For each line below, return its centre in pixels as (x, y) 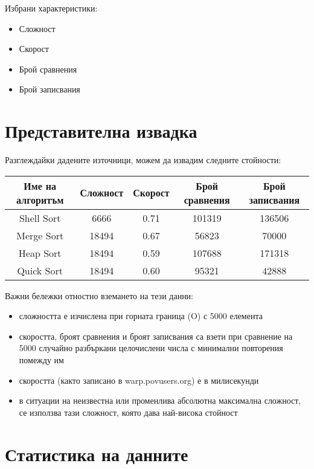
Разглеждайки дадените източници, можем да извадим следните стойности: (143, 160)
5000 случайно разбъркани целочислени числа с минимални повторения (151, 348)
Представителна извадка (101, 131)
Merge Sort (40, 235)
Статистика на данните (97, 454)
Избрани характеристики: (51, 8)
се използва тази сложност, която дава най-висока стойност (128, 412)
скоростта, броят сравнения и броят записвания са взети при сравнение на (156, 336)
